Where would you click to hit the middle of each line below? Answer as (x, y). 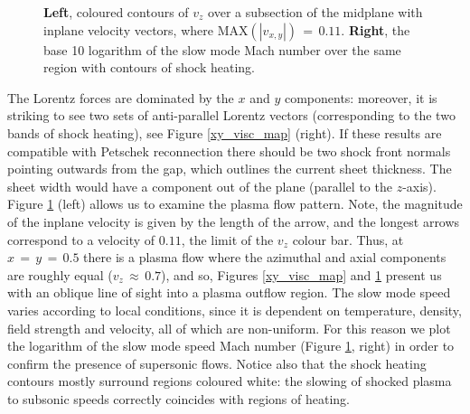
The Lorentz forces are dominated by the (121, 97)
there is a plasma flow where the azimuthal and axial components (265, 257)
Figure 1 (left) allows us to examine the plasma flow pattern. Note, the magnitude (235, 204)
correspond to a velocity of (81, 239)
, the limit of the (227, 239)
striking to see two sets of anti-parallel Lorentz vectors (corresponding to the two (231, 115)
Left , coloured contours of (116, 12)
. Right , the (376, 29)
